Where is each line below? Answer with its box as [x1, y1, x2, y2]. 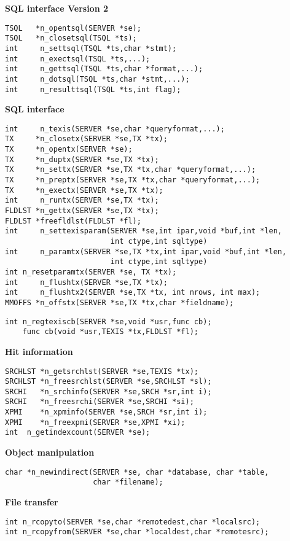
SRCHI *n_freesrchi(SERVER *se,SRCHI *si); [5, 397, 194, 407]
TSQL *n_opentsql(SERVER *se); [5, 23, 141, 33]
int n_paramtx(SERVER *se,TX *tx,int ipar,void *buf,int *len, [5, 247, 287, 256]
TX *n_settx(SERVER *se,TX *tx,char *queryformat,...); [5, 165, 256, 174]
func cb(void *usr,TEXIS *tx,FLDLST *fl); [22, 327, 198, 337]
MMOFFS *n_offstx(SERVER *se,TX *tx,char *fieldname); [5, 298, 234, 307]
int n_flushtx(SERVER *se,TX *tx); [5, 278, 168, 287]
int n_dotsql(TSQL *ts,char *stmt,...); [5, 74, 190, 84]
